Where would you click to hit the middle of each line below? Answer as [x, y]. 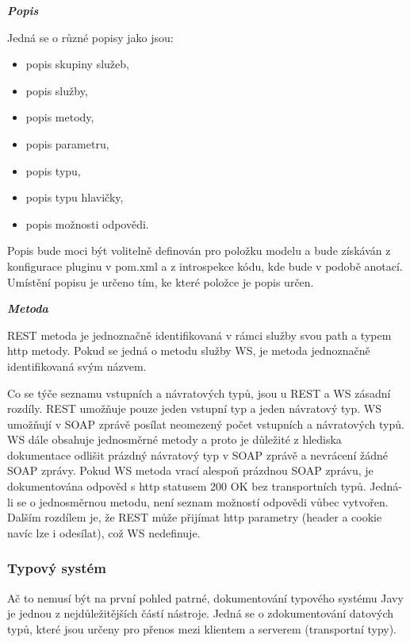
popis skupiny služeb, [77, 64]
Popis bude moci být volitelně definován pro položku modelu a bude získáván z [199, 250]
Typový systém [57, 568]
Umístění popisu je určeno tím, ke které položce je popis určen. [161, 281]
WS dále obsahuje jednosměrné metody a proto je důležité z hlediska [174, 439]
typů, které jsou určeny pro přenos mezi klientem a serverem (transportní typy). [202, 628]
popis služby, [57, 90]
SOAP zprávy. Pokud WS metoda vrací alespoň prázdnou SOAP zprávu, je [190, 470]
